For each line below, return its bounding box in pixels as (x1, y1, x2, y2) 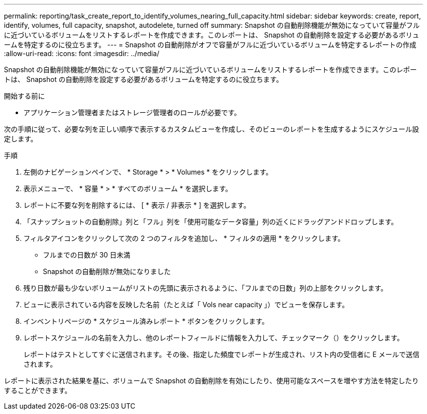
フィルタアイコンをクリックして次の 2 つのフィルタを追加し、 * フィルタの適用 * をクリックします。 (23, 234, 345, 242)
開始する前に (4, 92, 45, 100)
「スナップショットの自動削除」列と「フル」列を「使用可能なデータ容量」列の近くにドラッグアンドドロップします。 (23, 217, 398, 226)
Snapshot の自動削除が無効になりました (43, 267, 171, 276)
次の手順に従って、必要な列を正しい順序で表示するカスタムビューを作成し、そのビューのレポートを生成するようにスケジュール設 (4, 125, 419, 133)
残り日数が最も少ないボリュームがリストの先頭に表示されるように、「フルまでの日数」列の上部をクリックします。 (23, 284, 388, 292)
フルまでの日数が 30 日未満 (43, 251, 131, 259)
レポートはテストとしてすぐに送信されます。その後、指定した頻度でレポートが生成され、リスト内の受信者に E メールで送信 (23, 350, 420, 358)
